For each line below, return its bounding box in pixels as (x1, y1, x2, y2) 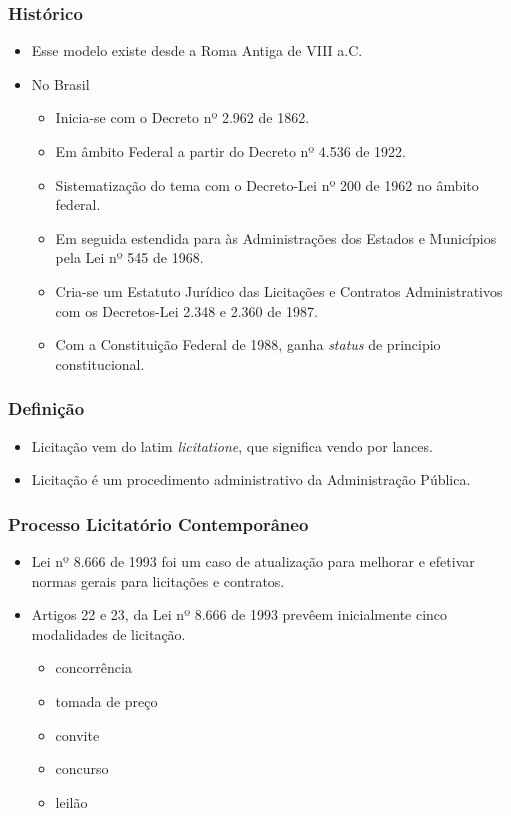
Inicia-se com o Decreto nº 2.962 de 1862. (55, 107, 310, 128)
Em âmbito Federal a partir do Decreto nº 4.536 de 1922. (55, 141, 406, 161)
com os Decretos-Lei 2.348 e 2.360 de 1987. (55, 300, 318, 321)
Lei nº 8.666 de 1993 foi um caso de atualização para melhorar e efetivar (31, 550, 475, 571)
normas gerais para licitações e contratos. (31, 570, 285, 591)
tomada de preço (55, 690, 158, 711)
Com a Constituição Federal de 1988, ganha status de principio (55, 334, 441, 355)
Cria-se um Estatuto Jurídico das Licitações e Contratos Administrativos (55, 280, 503, 301)
